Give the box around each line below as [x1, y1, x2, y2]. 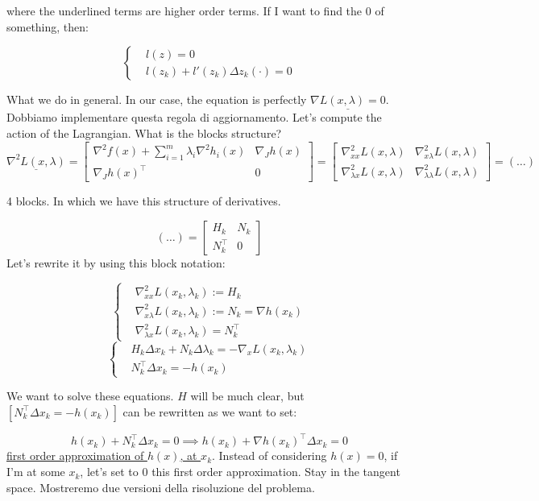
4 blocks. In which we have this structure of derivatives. [6, 193, 281, 209]
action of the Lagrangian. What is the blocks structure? [6, 125, 282, 141]
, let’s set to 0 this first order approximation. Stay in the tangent [80, 463, 400, 480]
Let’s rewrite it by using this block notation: [6, 255, 226, 271]
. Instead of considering [212, 447, 327, 464]
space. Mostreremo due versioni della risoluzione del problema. [6, 478, 315, 495]
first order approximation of [6, 447, 144, 464]
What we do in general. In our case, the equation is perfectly [6, 91, 307, 108]
